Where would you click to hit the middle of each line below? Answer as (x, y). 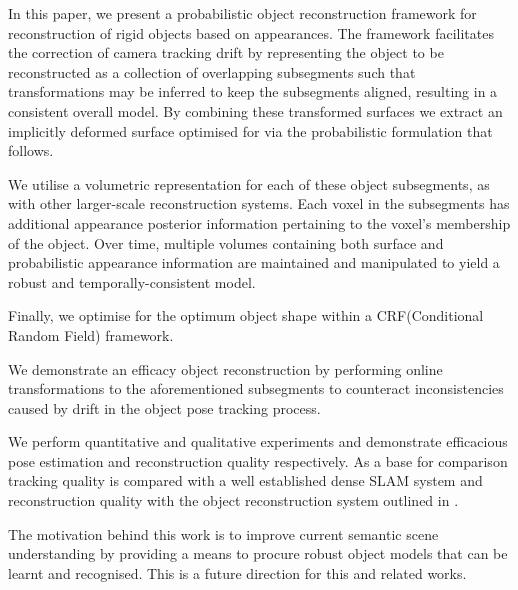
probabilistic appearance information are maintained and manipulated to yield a (254, 262)
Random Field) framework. (91, 334)
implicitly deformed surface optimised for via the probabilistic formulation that (250, 130)
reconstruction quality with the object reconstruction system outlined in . (233, 500)
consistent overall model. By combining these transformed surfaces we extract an (255, 110)
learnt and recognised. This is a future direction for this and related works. (237, 572)
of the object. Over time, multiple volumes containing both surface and (226, 242)
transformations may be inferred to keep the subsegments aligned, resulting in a (253, 91)
